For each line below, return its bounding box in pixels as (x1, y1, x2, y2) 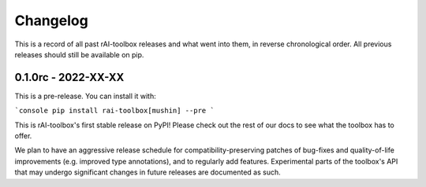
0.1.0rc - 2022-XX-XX (14, 71, 125, 84)
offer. (14, 131, 32, 141)
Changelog (14, 12, 88, 29)
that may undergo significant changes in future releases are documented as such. (14, 167, 281, 177)
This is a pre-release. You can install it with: (14, 91, 157, 101)
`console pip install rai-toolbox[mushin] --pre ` (14, 106, 215, 115)
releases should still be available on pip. (14, 49, 144, 59)
